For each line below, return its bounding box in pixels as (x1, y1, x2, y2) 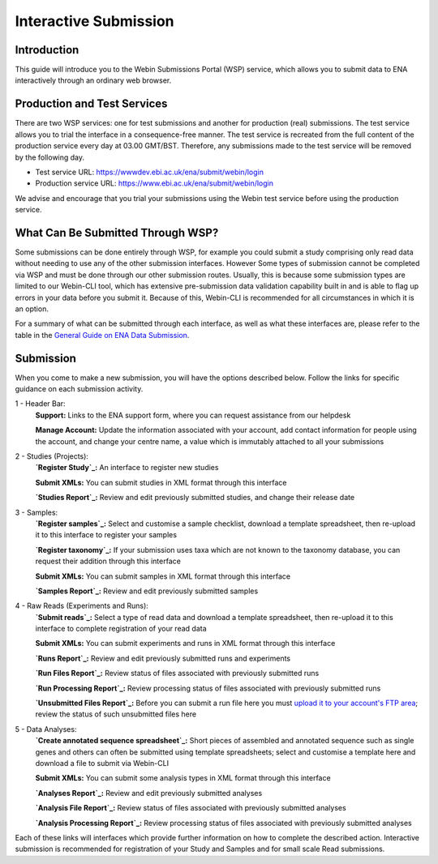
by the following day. (15, 152, 85, 162)
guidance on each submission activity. (15, 384, 144, 394)
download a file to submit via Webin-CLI (35, 758, 170, 768)
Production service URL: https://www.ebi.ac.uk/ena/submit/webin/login (35, 178, 274, 188)
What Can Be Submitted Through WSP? (15, 225, 219, 239)
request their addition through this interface (35, 556, 182, 567)
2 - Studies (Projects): (15, 451, 89, 461)
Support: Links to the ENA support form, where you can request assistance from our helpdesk (35, 410, 351, 420)
